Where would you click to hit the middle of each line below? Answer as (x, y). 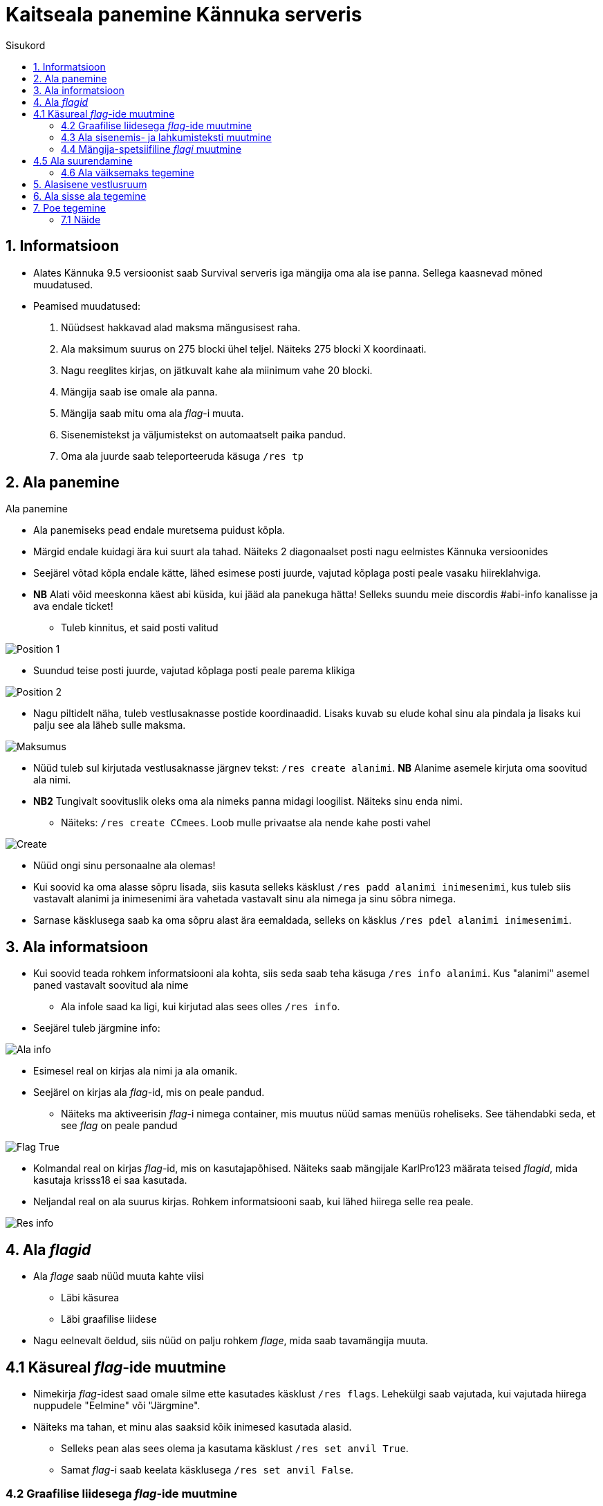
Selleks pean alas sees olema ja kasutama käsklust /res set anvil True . (235, 1448)
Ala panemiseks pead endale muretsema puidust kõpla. (159, 530)
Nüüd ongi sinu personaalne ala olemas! (124, 866)
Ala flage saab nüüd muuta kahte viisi (119, 1276)
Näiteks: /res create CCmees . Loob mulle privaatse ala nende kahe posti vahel (246, 823)
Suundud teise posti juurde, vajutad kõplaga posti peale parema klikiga (194, 671)
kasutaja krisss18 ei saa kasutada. (110, 1180)
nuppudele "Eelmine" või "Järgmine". (117, 1405)
